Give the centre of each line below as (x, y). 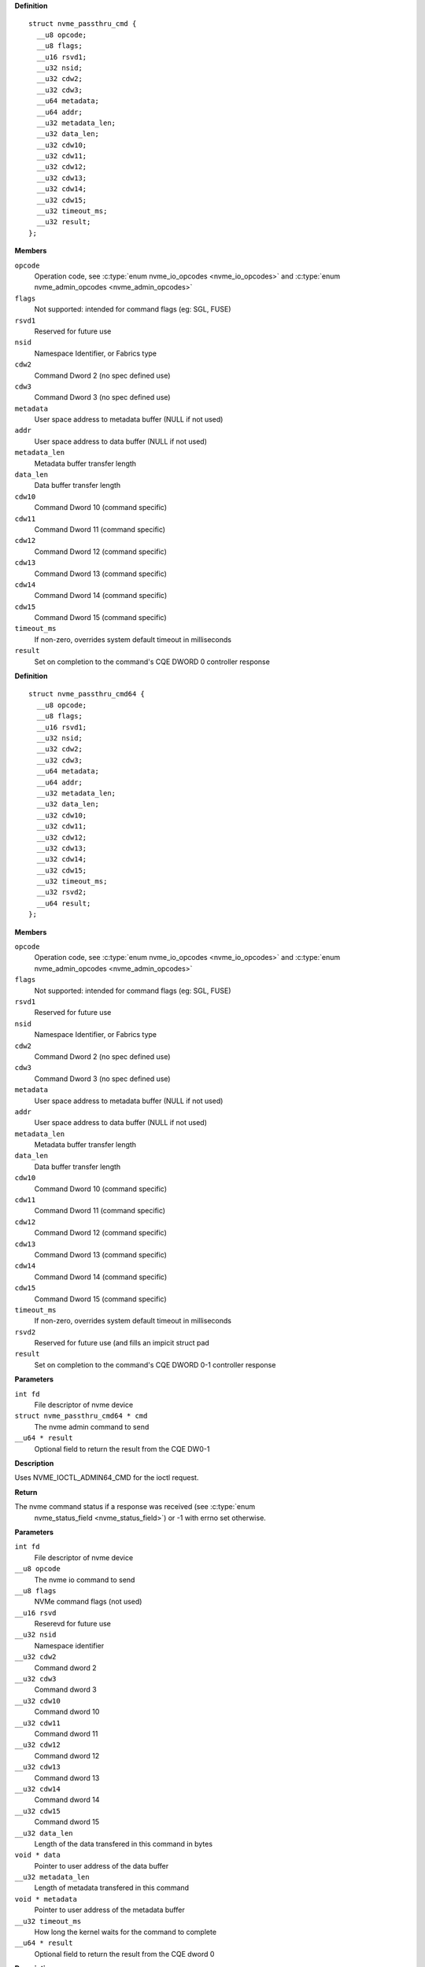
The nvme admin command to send (92, 1426)
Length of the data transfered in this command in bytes (123, 1843)
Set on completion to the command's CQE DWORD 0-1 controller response (155, 1364)
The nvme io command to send (85, 1580)
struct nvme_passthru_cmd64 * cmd (81, 1416)
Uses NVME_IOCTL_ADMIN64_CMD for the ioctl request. (107, 1478)
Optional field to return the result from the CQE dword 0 (124, 1954)
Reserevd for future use (73, 1624)
